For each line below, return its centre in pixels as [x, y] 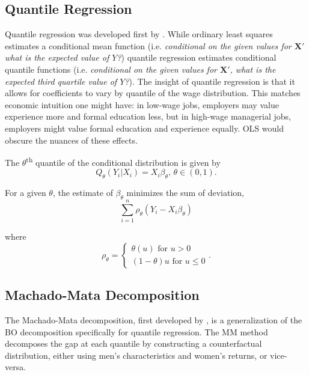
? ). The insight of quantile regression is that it [210, 81]
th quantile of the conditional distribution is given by [123, 161]
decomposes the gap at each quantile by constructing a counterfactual [133, 343]
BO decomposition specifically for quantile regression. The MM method [136, 331]
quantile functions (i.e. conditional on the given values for [111, 69]
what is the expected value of [57, 57]
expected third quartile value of [61, 81]
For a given [26, 193]
